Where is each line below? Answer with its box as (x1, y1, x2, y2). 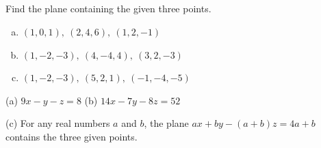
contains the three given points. (5, 129, 138, 143)
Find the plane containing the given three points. (5, 1, 211, 16)
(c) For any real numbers (5, 116, 110, 130)
